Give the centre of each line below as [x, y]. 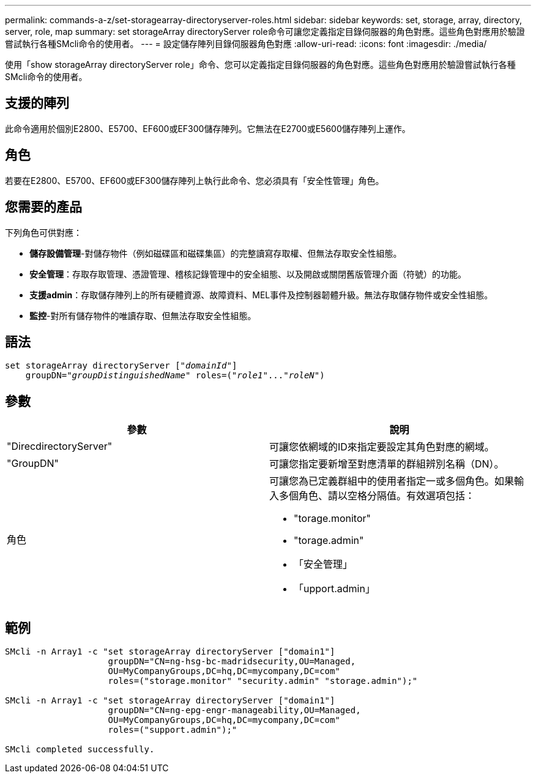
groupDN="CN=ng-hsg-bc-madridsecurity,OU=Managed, [232, 662]
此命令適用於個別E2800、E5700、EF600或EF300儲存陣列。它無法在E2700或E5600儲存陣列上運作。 [208, 128]
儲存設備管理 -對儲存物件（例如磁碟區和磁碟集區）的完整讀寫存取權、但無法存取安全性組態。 [216, 253]
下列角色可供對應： [43, 232]
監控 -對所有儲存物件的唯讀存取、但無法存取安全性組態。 [143, 315]
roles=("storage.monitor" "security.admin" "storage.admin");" [263, 681]
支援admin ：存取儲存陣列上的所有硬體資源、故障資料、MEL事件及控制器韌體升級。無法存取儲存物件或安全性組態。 [261, 295]
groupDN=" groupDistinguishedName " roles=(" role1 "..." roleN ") [175, 376]
